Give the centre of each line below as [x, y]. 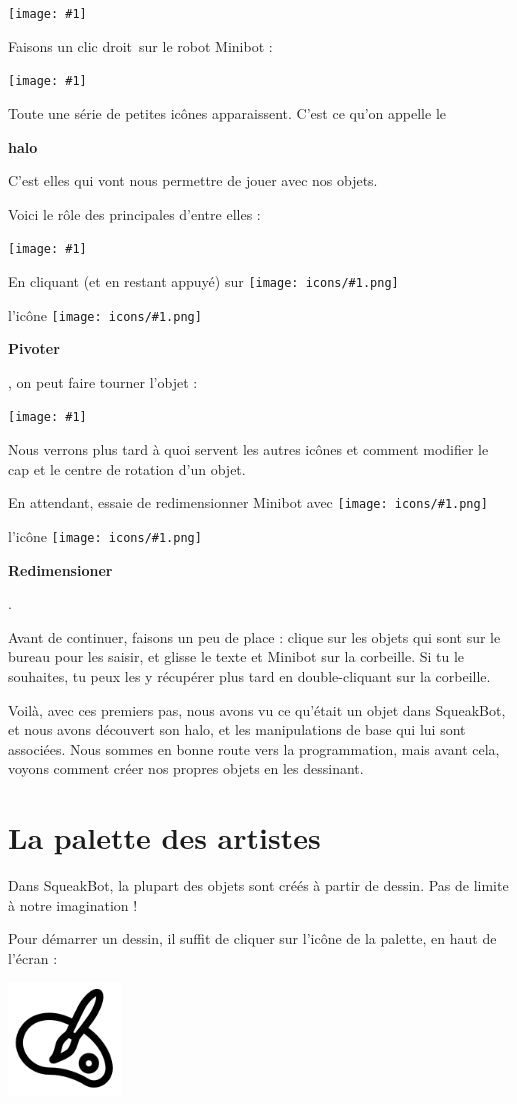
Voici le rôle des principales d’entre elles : [134, 213]
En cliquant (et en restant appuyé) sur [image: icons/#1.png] [203, 280]
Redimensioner [60, 569]
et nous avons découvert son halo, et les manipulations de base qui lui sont [237, 729]
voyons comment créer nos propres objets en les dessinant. [186, 768]
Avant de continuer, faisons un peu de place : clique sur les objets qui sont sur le [254, 636]
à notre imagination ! [73, 904]
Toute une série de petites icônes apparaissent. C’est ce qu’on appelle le [227, 112]
